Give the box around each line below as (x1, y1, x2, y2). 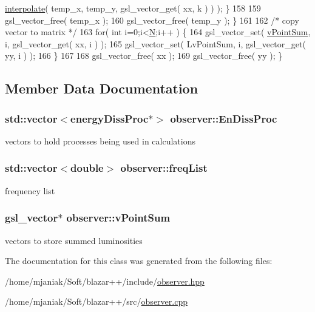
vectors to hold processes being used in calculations (5, 134, 195, 147)
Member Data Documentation (5, 79, 198, 98)
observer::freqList (120, 160, 208, 175)
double (70, 160, 104, 175)
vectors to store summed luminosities (5, 234, 143, 246)
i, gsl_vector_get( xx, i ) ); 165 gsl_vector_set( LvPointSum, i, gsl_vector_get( (5, 37, 306, 50)
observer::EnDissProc (170, 110, 277, 126)
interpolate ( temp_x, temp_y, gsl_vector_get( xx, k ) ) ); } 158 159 (5, 2, 261, 14)
